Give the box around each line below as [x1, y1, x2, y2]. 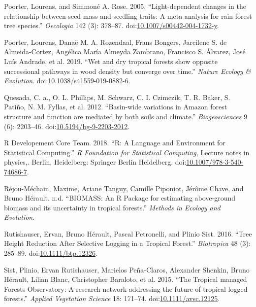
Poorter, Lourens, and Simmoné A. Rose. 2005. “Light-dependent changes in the [4, 1, 246, 11]
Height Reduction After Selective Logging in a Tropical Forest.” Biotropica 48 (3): [4, 238, 251, 248]
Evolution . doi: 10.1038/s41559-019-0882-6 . [4, 75, 130, 86]
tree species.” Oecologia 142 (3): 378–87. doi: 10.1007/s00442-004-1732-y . [4, 20, 219, 31]
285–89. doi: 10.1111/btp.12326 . [4, 248, 97, 258]
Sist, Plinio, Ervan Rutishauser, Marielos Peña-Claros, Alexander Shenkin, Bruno [4, 264, 250, 274]
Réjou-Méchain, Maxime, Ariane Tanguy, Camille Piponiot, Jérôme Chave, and [4, 183, 244, 193]
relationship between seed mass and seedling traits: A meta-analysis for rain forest [4, 10, 252, 21]
